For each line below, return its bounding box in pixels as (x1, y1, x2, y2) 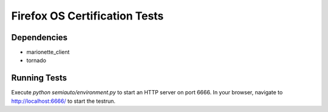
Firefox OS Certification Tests (11, 9, 164, 23)
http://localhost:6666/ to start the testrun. (11, 97, 115, 105)
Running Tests (11, 73, 67, 83)
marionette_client (26, 49, 70, 56)
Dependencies (11, 32, 68, 43)
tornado (26, 57, 47, 64)
